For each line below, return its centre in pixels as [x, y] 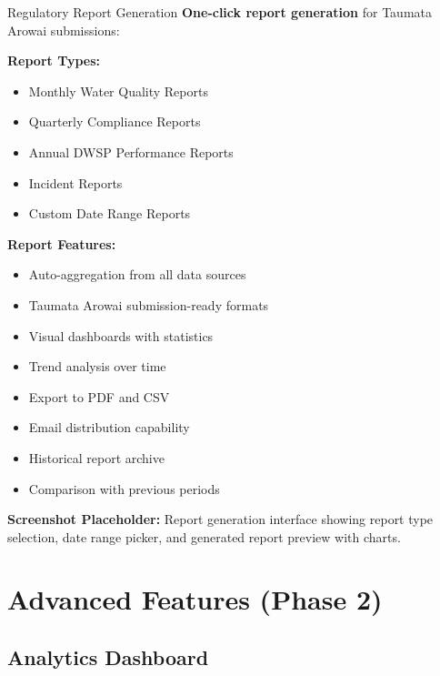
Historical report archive [96, 457]
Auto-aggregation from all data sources [137, 274]
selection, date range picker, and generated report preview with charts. [204, 536]
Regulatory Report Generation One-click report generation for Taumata [220, 12]
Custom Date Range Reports [110, 213]
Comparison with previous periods [124, 488]
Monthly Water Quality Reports [118, 91]
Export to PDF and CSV [99, 396]
